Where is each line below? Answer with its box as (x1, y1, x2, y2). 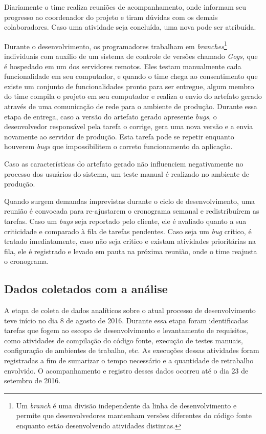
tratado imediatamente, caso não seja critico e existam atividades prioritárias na (4, 236, 256, 246)
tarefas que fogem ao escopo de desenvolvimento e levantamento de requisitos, (4, 325, 248, 336)
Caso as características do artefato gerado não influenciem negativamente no (4, 158, 243, 169)
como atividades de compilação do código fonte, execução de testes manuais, (4, 335, 243, 345)
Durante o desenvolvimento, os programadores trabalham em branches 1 (4, 39, 227, 51)
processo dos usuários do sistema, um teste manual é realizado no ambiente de (4, 168, 249, 179)
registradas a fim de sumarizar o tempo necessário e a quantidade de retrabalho (4, 355, 254, 366)
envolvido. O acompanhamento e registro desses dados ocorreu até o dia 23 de (4, 365, 249, 376)
